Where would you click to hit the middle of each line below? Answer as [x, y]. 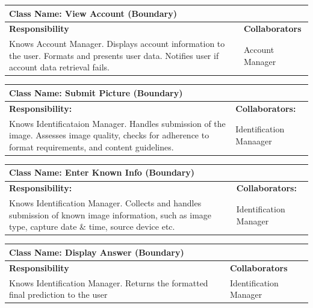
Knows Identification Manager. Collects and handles [105, 203]
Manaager [254, 141]
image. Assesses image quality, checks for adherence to [109, 135]
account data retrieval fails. [59, 67]
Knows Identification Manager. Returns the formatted [109, 282]
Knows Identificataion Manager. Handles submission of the [117, 123]
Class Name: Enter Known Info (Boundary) [102, 172]
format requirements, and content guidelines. [91, 146]
